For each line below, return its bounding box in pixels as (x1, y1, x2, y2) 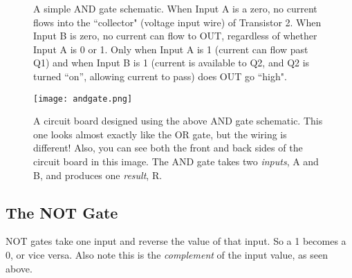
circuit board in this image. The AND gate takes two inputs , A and (33, 154, 319, 168)
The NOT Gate (6, 201, 118, 223)
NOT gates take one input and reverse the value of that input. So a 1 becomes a (6, 234, 346, 248)
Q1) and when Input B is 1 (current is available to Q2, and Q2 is (33, 55, 310, 70)
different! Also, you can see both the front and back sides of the (33, 140, 303, 155)
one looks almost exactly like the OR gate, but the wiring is (33, 127, 287, 141)
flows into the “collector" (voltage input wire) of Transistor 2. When (33, 15, 322, 29)
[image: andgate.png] (33, 93, 133, 104)
